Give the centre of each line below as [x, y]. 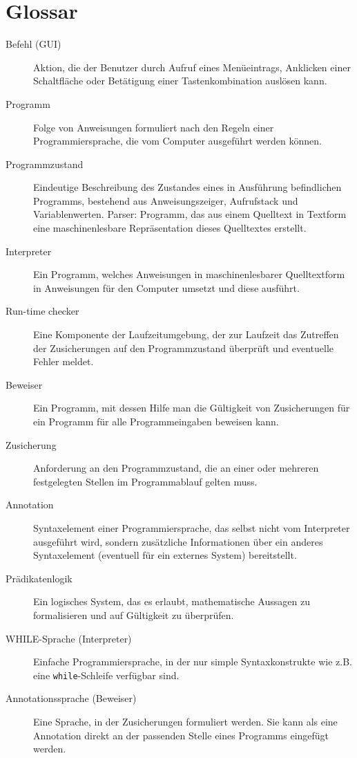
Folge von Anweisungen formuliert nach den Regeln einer [154, 127]
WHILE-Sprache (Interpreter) [69, 638]
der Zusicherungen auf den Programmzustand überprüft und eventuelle [184, 348]
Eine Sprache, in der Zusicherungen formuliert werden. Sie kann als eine [185, 721]
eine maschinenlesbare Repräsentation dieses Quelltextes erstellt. [170, 228]
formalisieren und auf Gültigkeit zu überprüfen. [134, 614]
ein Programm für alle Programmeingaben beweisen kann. [156, 421]
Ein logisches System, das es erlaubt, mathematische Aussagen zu [172, 601]
